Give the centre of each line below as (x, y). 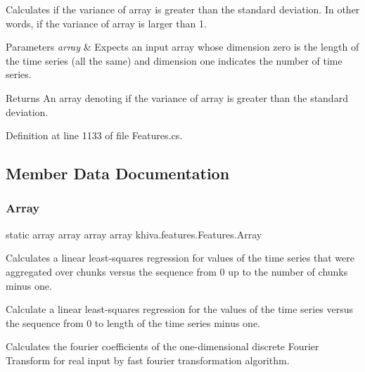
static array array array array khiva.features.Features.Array (134, 234)
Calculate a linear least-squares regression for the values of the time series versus (180, 309)
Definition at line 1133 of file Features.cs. (94, 135)
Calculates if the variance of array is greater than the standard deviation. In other (183, 9)
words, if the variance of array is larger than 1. (106, 23)
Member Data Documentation (118, 173)
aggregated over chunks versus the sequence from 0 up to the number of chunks (177, 271)
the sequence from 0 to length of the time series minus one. (133, 322)
